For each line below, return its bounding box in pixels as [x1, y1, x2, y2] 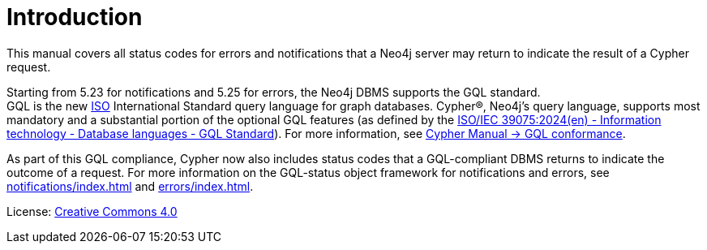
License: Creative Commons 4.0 [6, 204, 178, 218]
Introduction [6, 3, 143, 31]
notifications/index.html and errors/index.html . [6, 179, 254, 193]
